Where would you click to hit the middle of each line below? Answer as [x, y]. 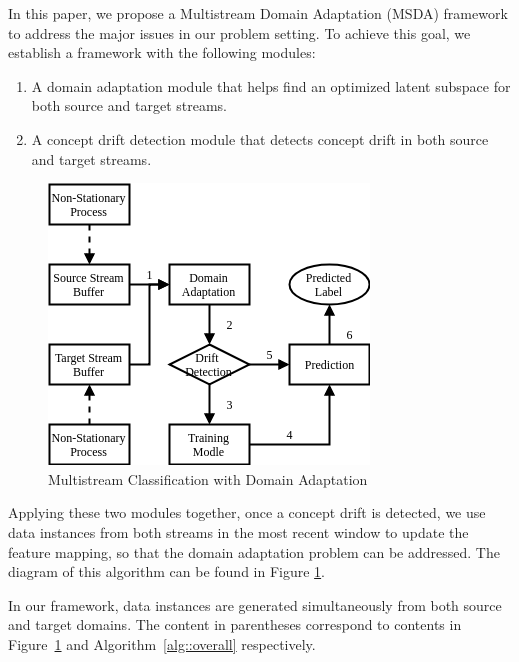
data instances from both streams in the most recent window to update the [238, 531]
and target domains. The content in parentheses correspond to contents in [235, 624]
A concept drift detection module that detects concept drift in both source [260, 138]
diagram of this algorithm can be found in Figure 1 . [167, 571]
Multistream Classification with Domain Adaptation [208, 478]
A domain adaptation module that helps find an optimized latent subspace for [271, 85]
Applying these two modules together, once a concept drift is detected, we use [247, 512]
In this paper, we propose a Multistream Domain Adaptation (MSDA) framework [258, 13]
